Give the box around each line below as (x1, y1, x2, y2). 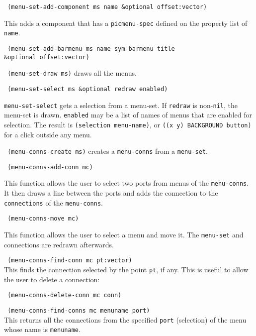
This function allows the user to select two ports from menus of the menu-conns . (4, 178, 249, 188)
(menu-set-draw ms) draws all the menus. (7, 68, 137, 78)
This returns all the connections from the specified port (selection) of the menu (4, 314, 247, 325)
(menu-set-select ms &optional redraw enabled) (7, 85, 168, 93)
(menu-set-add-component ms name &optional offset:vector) (7, 3, 207, 10)
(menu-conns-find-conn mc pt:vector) (7, 257, 132, 264)
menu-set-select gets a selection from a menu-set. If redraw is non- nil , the (4, 100, 238, 110)
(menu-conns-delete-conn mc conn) (7, 292, 122, 299)
